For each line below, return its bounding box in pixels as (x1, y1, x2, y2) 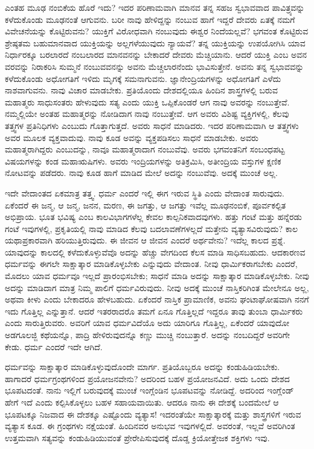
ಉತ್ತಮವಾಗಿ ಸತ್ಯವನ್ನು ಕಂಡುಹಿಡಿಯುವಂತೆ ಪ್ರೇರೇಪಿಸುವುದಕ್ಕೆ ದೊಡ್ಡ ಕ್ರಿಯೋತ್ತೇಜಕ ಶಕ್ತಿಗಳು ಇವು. (5, 431, 270, 444)
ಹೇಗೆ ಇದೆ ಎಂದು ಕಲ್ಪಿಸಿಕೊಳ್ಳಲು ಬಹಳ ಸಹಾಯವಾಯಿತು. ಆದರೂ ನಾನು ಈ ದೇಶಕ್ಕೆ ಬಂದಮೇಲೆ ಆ (5, 396, 279, 408)
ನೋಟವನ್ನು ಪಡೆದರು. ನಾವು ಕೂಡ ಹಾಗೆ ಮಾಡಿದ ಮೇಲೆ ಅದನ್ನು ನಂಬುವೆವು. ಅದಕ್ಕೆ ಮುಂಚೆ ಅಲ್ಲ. (5, 166, 278, 179)
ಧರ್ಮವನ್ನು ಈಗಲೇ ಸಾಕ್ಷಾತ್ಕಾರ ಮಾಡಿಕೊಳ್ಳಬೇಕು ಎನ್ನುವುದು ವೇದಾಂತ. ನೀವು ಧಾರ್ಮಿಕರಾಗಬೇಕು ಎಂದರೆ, (5, 257, 298, 270)
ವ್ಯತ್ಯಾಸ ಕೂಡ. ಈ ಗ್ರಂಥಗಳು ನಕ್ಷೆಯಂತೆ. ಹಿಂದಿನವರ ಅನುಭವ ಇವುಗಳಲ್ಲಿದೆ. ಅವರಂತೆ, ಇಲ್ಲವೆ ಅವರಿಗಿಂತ (5, 419, 295, 432)
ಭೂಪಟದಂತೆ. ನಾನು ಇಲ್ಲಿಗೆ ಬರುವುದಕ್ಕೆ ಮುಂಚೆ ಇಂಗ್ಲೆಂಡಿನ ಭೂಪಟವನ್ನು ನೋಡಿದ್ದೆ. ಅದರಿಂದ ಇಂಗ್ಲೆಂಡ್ (5, 384, 294, 397)
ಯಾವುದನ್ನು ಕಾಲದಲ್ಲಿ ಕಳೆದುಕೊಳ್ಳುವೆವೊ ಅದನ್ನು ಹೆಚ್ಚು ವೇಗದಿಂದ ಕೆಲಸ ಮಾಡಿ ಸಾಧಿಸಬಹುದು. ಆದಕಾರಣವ (5, 245, 306, 258)
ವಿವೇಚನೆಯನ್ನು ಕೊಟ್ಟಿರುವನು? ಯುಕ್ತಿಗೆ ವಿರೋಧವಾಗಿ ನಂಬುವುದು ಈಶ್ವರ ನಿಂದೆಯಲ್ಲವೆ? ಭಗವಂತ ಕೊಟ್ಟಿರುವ (5, 25, 309, 37)
